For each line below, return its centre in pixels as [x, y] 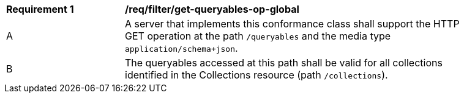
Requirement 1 [40, 9]
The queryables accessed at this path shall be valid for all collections [284, 63]
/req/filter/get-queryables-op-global [212, 9]
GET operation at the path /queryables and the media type [258, 36]
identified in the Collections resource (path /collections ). [256, 75]
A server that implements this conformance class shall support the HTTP [292, 24]
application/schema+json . [181, 48]
